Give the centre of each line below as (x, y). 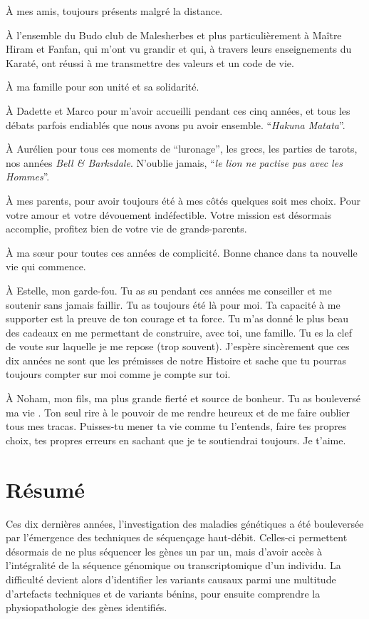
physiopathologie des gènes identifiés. (87, 607)
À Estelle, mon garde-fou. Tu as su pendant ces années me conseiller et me (169, 290)
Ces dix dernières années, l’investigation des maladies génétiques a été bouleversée (185, 523)
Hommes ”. (28, 177)
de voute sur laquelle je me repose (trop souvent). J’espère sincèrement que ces (178, 346)
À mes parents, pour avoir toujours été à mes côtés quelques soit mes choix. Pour (183, 200)
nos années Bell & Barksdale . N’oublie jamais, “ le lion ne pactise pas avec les (174, 162)
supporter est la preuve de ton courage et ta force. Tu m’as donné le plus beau (177, 318)
